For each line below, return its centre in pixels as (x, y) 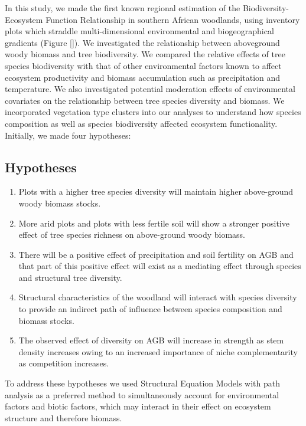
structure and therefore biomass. (64, 417)
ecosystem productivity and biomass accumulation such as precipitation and (143, 77)
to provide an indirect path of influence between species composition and (150, 309)
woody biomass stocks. (60, 203)
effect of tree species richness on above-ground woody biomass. (132, 235)
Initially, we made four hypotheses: (68, 135)
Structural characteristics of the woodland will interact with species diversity (158, 297)
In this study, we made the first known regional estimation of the (123, 8)
